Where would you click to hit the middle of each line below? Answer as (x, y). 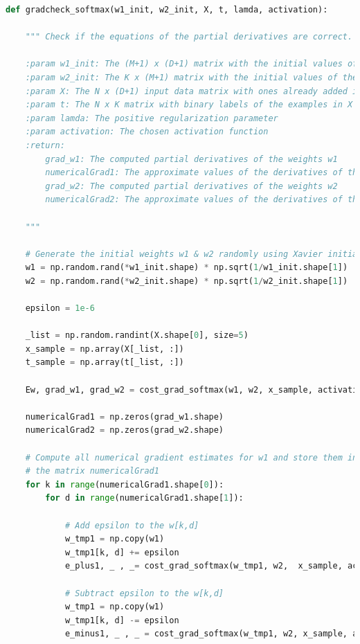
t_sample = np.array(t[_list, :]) (105, 363)
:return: (45, 145)
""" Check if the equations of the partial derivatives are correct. (189, 37)
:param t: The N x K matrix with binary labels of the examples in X (189, 105)
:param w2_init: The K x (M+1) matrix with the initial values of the (191, 77)
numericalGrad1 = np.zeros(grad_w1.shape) (125, 417)
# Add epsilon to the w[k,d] (132, 525)
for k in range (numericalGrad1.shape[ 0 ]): (125, 484)
